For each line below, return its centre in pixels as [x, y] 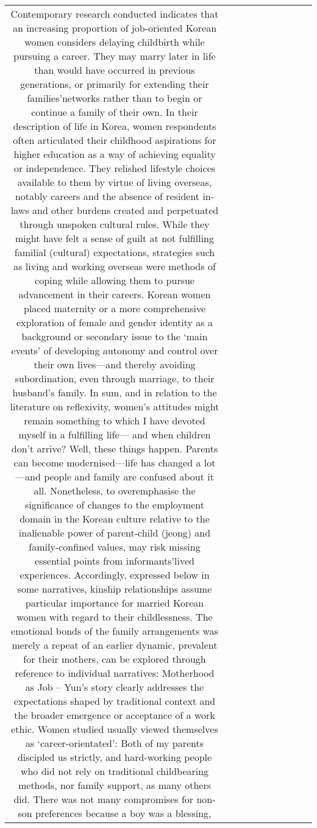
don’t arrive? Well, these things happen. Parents [115, 448]
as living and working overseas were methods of [115, 266]
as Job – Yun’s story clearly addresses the [115, 687]
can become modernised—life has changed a [107, 462]
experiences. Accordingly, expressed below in [115, 575]
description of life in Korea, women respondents [115, 126]
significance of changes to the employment [115, 505]
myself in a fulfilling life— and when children [115, 434]
